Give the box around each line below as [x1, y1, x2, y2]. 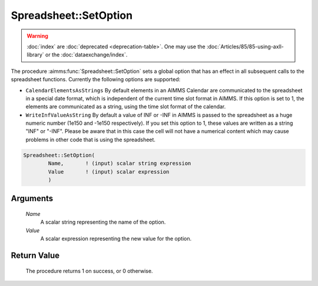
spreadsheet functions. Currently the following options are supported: [11, 76, 181, 83]
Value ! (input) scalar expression [48, 168, 170, 175]
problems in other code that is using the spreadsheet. [25, 136, 156, 143]
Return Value [11, 250, 60, 260]
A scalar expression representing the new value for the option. [40, 235, 191, 242]
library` [26, 51, 44, 58]
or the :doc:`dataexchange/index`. [45, 51, 128, 58]
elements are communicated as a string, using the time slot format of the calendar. [25, 103, 226, 110]
